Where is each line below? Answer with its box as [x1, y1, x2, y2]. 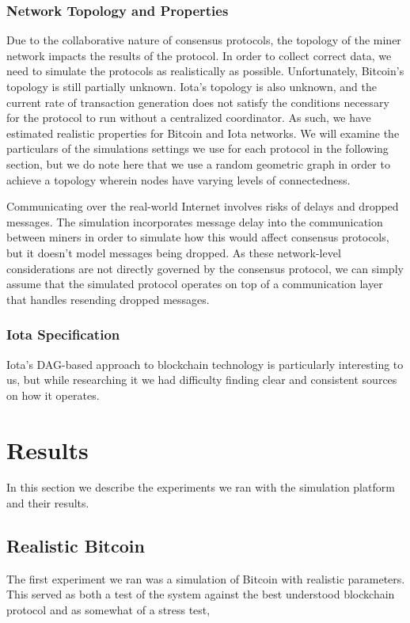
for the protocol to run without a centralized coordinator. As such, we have [6, 109, 371, 126]
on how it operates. [6, 386, 100, 403]
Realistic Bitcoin [6, 534, 145, 558]
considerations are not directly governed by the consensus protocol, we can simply [6, 260, 404, 276]
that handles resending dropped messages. [6, 291, 210, 307]
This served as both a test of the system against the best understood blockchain [6, 586, 395, 602]
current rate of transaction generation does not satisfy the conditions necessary [6, 93, 389, 110]
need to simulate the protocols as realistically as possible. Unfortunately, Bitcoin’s [6, 63, 404, 79]
